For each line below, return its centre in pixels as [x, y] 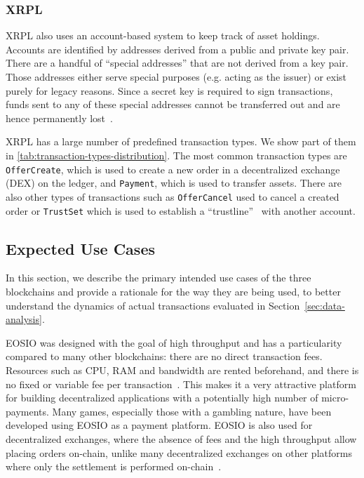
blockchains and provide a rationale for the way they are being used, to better [173, 291]
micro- [335, 398]
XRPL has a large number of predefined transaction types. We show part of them [181, 141]
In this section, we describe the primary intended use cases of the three [159, 278]
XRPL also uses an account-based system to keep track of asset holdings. [163, 35]
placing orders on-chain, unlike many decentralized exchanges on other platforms [179, 452]
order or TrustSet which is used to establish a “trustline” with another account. [181, 210]
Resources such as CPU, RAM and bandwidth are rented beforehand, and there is [182, 370]
